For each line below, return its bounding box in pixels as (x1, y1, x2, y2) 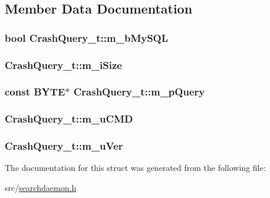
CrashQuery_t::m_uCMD (5, 111, 133, 126)
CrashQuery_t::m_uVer (5, 138, 123, 153)
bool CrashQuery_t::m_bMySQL (5, 30, 169, 45)
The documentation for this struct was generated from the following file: (5, 161, 266, 174)
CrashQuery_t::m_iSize (5, 57, 122, 72)
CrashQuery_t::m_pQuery (73, 84, 205, 99)
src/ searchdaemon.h (5, 181, 77, 193)
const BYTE (5, 84, 65, 99)
